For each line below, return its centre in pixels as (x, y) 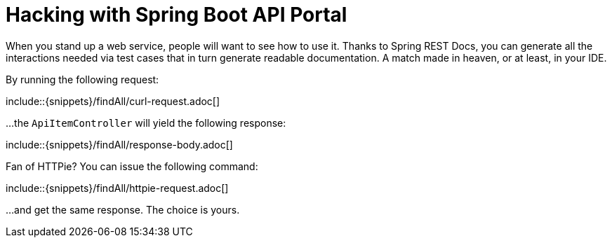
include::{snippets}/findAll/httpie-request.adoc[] (117, 188)
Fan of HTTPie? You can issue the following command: (132, 166)
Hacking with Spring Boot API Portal (177, 15)
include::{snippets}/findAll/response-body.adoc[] (119, 144)
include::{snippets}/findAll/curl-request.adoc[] (113, 101)
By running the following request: (82, 79)
